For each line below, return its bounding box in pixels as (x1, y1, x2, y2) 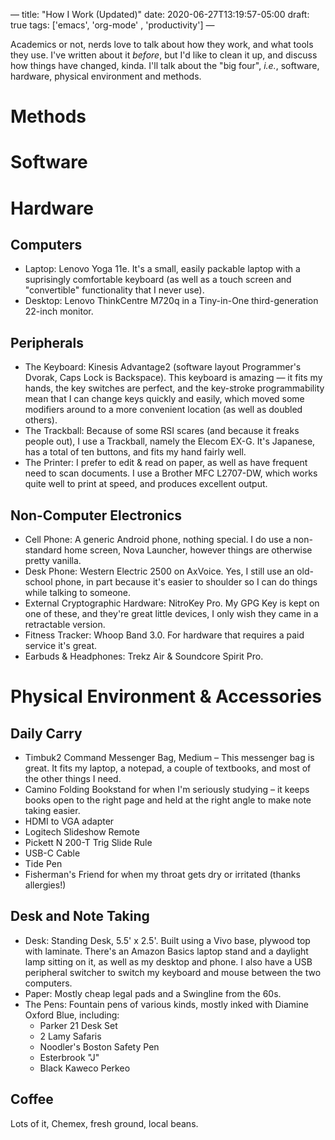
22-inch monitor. (24, 305, 94, 318)
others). (24, 414, 58, 426)
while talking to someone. (24, 587, 132, 598)
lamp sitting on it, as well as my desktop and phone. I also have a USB (24, 955, 313, 968)
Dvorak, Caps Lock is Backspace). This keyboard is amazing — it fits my (24, 372, 323, 384)
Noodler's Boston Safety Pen (39, 1040, 160, 1053)
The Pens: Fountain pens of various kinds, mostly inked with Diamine (24, 998, 309, 1010)
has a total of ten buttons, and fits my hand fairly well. (24, 446, 247, 458)
